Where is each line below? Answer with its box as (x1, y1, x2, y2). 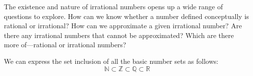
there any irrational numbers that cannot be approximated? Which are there (4, 30, 234, 40)
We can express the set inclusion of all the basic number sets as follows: (4, 56, 219, 66)
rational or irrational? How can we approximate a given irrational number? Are (4, 20, 242, 31)
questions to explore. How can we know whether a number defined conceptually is (4, 11, 249, 21)
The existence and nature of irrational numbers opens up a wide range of (4, 1, 223, 11)
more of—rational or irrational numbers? (4, 39, 126, 50)
